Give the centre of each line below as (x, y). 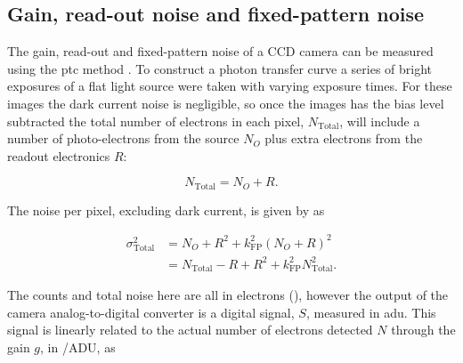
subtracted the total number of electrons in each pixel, (156, 121)
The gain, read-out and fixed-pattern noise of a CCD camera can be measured (220, 51)
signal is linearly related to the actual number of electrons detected (190, 330)
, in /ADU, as (78, 347)
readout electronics (59, 155)
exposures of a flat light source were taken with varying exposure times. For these (230, 86)
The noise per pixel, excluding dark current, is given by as (166, 210)
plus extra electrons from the (344, 138)
